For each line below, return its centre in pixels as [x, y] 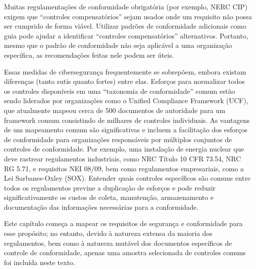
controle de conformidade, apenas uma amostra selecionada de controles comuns [125, 252]
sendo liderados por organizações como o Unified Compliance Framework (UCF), [126, 100]
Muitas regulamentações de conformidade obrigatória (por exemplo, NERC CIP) [126, 6]
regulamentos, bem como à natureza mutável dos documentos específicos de [118, 243]
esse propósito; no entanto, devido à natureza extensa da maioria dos [108, 233]
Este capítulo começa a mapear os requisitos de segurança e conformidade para [124, 223]
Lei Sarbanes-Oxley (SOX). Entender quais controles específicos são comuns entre [127, 178]
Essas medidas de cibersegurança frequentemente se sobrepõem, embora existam [125, 71]
